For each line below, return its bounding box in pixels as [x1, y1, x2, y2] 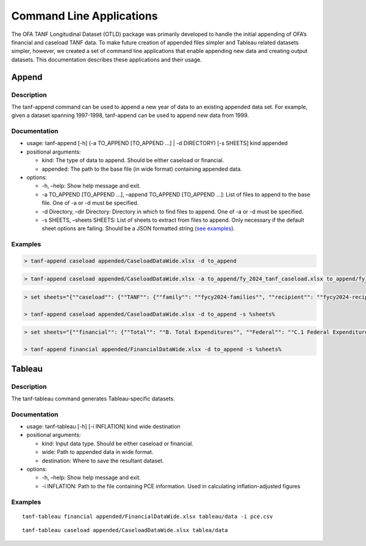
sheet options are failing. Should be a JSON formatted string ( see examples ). [41, 225, 235, 232]
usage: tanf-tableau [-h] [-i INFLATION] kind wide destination [26, 423, 181, 430]
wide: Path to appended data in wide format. [41, 448, 154, 456]
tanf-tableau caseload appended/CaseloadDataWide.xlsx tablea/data [22, 527, 228, 534]
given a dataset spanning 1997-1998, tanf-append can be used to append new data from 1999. [11, 112, 249, 119]
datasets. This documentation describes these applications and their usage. [11, 55, 203, 63]
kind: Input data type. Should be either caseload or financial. [41, 439, 193, 447]
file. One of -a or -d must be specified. [41, 199, 139, 207]
